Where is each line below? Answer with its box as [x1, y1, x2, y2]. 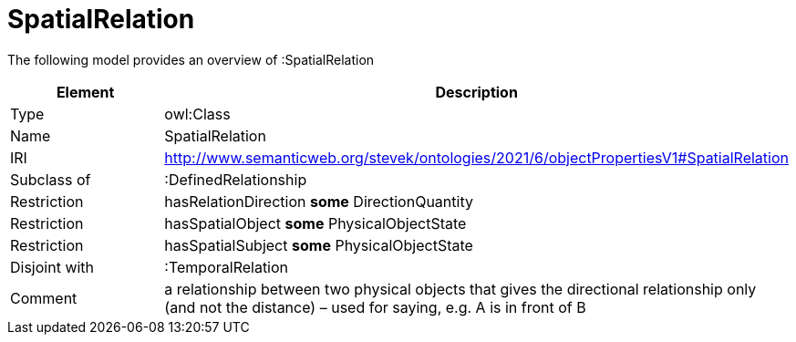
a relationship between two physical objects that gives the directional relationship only [164, 279, 757, 298]
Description [435, 82, 518, 101]
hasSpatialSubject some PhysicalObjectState [164, 235, 473, 254]
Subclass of [10, 170, 91, 189]
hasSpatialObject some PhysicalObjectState [164, 213, 467, 233]
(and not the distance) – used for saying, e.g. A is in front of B [164, 297, 586, 316]
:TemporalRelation [164, 257, 289, 276]
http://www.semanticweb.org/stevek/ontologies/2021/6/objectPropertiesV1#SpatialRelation [164, 148, 789, 167]
